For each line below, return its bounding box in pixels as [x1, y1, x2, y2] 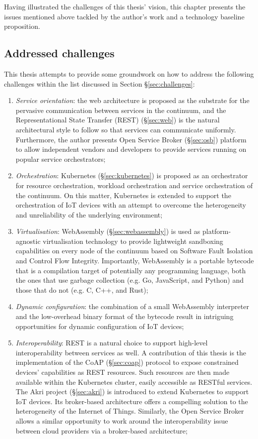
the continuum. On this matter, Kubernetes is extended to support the [15, 190, 231, 200]
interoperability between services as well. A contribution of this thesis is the [15, 347, 247, 357]
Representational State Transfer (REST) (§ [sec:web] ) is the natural [15, 114, 220, 125]
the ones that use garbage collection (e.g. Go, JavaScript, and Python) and [15, 275, 244, 285]
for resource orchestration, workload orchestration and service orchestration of [15, 180, 253, 190]
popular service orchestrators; [15, 153, 106, 164]
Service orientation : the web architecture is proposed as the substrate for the [15, 95, 250, 106]
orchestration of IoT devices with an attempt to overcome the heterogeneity [15, 200, 246, 210]
